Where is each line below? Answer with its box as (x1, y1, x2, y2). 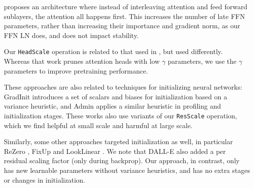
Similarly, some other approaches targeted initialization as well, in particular (4, 136, 233, 147)
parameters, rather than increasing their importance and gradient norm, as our (4, 20, 240, 31)
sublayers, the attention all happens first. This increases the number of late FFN (4, 11, 245, 21)
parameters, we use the (168, 56, 237, 66)
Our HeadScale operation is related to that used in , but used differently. (4, 46, 223, 56)
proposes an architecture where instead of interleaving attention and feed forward (4, 1, 248, 11)
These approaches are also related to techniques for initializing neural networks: (4, 82, 242, 92)
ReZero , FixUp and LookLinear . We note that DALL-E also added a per (4, 146, 226, 156)
